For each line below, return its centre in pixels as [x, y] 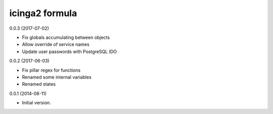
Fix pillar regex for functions [51, 70]
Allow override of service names [56, 44]
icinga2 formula [43, 13]
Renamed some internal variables [57, 77]
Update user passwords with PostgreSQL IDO [70, 51]
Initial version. [37, 103]
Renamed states [39, 84]
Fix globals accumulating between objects [66, 37]
